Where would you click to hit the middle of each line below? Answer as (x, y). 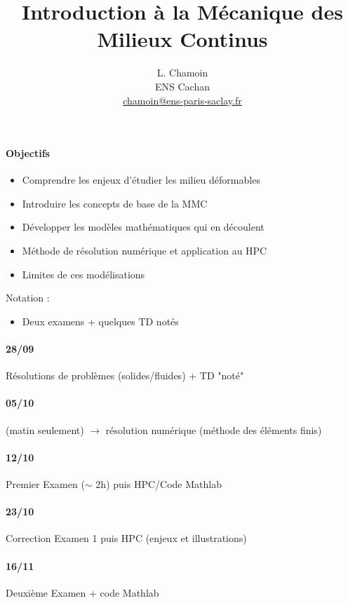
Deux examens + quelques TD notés (100, 321)
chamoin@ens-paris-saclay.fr (182, 100)
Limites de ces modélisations (83, 274)
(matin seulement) (45, 429)
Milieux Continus (182, 39)
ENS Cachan (182, 86)
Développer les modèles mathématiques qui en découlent (143, 227)
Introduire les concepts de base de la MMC (115, 203)
